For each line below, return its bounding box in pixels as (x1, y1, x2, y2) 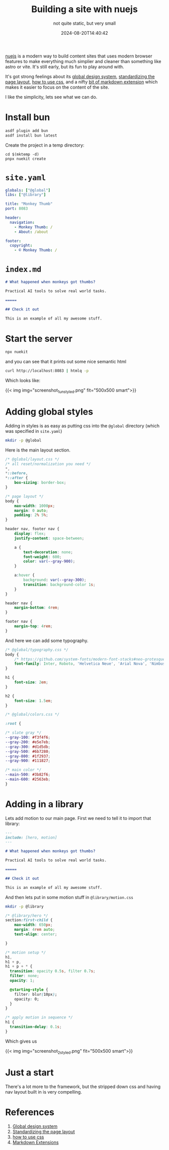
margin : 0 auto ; (14, 508, 49, 513)
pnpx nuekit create (5, 156, 46, 161)
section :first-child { (5, 918, 53, 923)
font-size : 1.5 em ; (14, 698, 53, 704)
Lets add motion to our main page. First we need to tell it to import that (5, 815, 151, 821)
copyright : (10, 243, 33, 248)
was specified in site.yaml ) (5, 428, 62, 434)
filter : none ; (10, 974, 39, 979)
